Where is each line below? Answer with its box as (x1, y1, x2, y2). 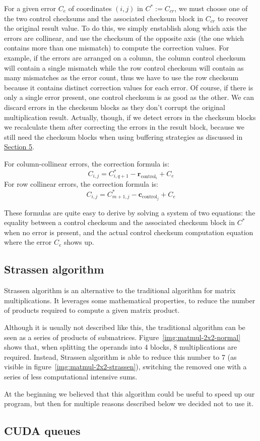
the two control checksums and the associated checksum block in (4, 13, 204, 23)
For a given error (4, 3, 56, 13)
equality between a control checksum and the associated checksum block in (4, 217, 235, 228)
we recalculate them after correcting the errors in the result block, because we (4, 122, 244, 132)
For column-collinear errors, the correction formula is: (4, 158, 170, 169)
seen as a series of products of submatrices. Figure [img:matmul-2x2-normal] (4, 332, 241, 342)
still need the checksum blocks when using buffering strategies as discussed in (4, 131, 243, 142)
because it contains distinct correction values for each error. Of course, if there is (4, 82, 253, 92)
